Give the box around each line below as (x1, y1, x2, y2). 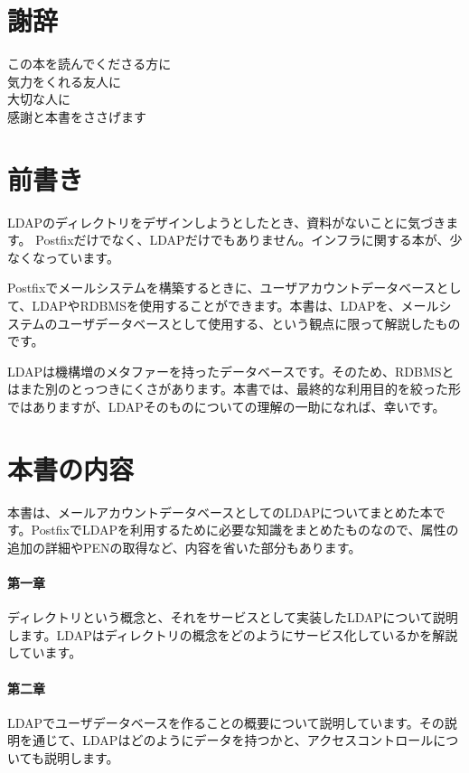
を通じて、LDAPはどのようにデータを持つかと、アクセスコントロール (19, 731, 434, 750)
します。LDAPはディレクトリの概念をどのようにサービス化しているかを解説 (7, 625, 458, 644)
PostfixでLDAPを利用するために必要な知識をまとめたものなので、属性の (31, 520, 459, 539)
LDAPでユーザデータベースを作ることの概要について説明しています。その (7, 712, 445, 731)
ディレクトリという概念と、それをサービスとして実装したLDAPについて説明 (7, 608, 458, 627)
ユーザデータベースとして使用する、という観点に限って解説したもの (57, 313, 461, 332)
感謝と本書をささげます (7, 107, 146, 126)
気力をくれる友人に (7, 71, 121, 90)
